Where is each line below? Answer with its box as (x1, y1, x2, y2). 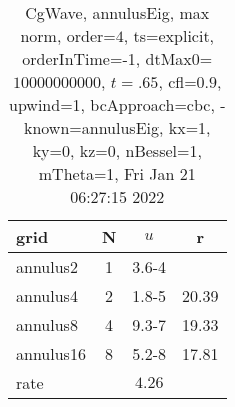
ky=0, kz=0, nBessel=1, (32, 139, 202, 162)
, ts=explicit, (123, 24, 215, 47)
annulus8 (16, 313, 78, 336)
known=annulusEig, (23, 116, 164, 139)
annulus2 (16, 255, 78, 278)
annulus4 (16, 284, 78, 307)
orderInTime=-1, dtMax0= (22, 47, 213, 70)
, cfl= (158, 70, 197, 93)
